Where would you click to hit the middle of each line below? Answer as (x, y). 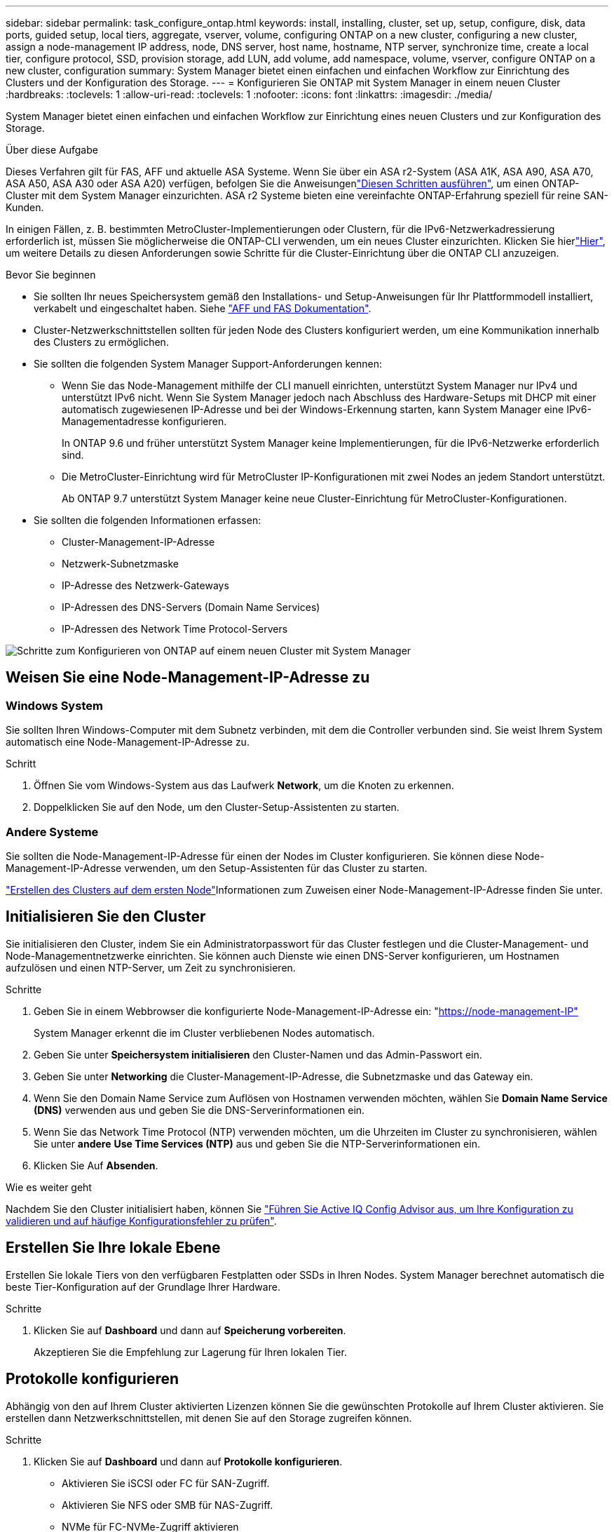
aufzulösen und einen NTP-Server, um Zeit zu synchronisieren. (151, 967)
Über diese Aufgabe (52, 150)
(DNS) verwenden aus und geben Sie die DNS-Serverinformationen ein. (199, 1110)
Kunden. (25, 207)
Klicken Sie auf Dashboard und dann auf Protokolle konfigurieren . (188, 1461)
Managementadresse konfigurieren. (144, 421)
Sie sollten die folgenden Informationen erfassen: (148, 520)
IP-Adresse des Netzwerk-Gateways (145, 585)
